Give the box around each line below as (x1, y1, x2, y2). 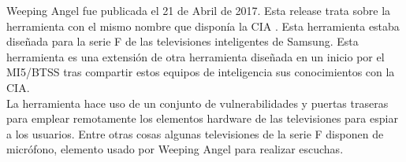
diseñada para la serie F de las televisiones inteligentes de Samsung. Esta (6, 33, 359, 50)
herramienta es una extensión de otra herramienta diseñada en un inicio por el (6, 48, 385, 64)
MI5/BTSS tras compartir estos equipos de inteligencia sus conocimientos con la (6, 64, 395, 80)
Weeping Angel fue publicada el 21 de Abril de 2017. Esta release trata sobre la (6, 2, 391, 18)
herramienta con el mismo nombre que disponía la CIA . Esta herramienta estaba (6, 17, 400, 34)
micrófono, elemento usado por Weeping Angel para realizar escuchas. (6, 141, 344, 157)
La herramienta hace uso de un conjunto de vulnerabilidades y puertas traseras (6, 94, 389, 111)
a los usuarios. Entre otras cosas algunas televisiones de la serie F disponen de (6, 125, 384, 142)
